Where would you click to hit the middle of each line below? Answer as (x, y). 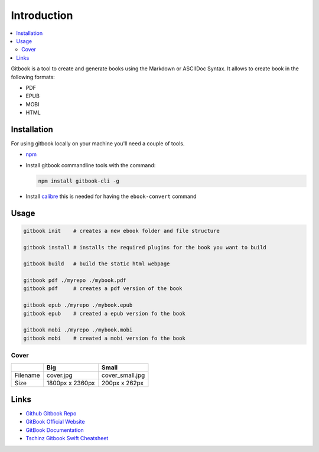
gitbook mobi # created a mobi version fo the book (104, 338)
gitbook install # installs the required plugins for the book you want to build (145, 247)
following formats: (33, 77)
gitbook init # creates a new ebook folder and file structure (121, 231)
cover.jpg (60, 375)
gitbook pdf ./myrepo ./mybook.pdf (75, 280)
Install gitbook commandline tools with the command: (91, 165)
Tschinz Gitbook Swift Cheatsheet (67, 438)
